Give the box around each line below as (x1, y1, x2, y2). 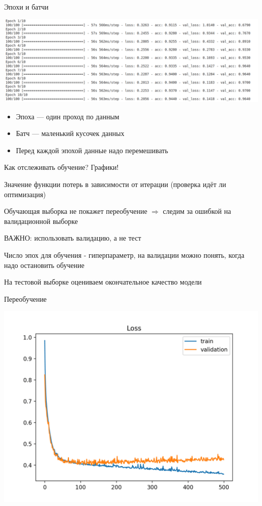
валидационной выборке (4, 215, 78, 226)
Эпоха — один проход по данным (16, 111, 119, 121)
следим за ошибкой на (163, 206, 231, 216)
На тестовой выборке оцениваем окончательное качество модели (4, 277, 202, 287)
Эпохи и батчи (4, 2, 49, 12)
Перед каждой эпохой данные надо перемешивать (16, 145, 168, 155)
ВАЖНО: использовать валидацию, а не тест (4, 233, 142, 243)
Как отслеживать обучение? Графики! (4, 162, 119, 172)
